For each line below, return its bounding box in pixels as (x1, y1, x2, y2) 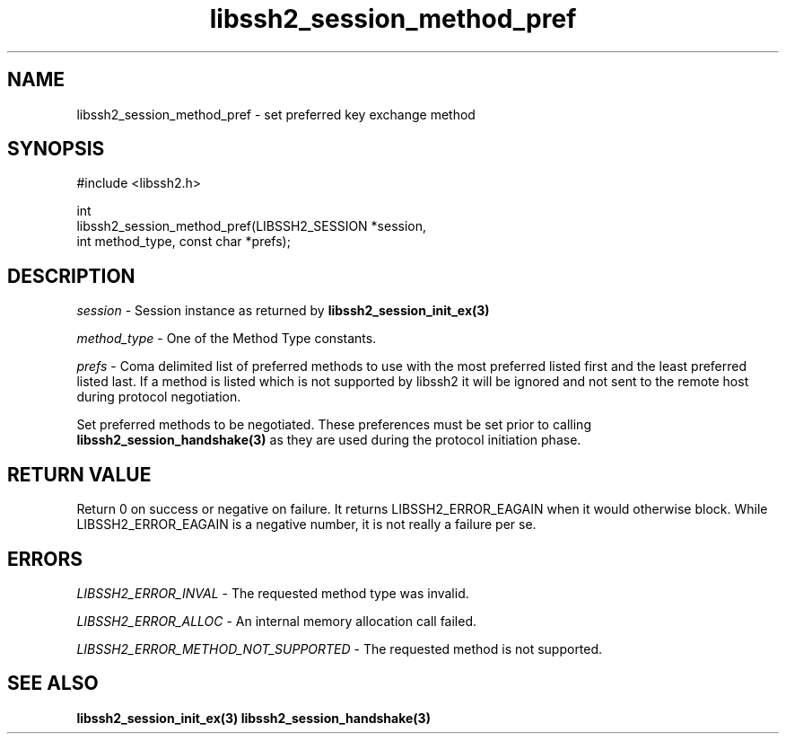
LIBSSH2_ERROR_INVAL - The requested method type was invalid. (76, 585, 469, 601)
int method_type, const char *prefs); (76, 234, 291, 250)
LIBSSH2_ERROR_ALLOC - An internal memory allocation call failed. (76, 613, 477, 629)
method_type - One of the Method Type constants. (76, 331, 377, 347)
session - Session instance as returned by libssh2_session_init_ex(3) (76, 303, 490, 319)
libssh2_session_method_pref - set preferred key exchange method (76, 106, 476, 122)
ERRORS (7, 547, 83, 570)
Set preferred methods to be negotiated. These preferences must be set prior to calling (76, 417, 591, 433)
